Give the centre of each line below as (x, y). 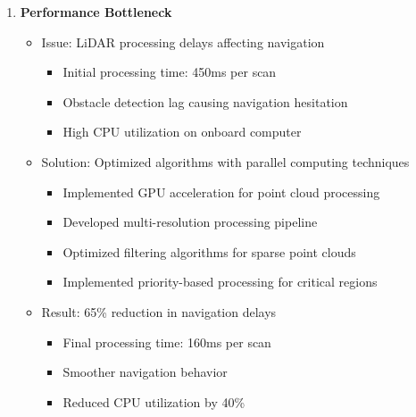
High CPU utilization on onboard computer (182, 132)
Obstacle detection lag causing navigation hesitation (205, 101)
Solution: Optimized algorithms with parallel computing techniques (225, 161)
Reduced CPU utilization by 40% (154, 401)
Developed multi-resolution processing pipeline (190, 222)
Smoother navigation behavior (145, 372)
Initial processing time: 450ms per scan (170, 72)
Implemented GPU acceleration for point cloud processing (221, 192)
